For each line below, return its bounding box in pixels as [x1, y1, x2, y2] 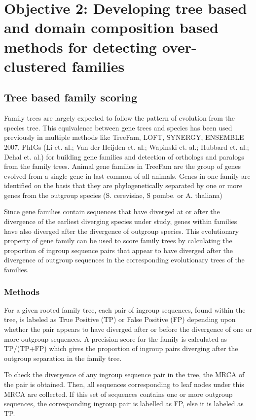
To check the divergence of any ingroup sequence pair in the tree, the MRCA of [4, 369, 245, 380]
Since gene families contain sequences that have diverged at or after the [4, 206, 220, 217]
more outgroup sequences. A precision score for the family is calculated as [4, 333, 227, 344]
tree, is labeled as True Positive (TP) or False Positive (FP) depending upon [4, 314, 236, 324]
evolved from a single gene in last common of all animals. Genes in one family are [4, 170, 251, 181]
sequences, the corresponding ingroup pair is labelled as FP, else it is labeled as [4, 398, 244, 409]
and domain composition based [4, 17, 219, 37]
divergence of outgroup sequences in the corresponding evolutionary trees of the [4, 255, 245, 265]
